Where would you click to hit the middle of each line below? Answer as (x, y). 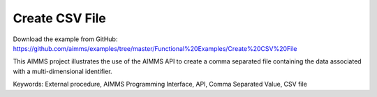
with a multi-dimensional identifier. (62, 71)
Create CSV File (59, 18)
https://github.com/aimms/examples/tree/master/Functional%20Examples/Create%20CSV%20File (155, 48)
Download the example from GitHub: (65, 39)
